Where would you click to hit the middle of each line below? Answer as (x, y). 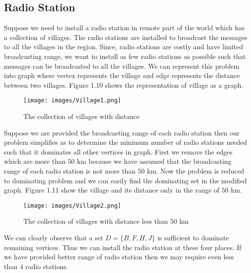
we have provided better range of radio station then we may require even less (119, 257)
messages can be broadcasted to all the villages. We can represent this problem (122, 66)
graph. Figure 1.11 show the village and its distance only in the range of (112, 190)
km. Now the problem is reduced (196, 170)
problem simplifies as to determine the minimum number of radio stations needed (125, 142)
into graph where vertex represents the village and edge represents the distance (122, 75)
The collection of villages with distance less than (96, 221)
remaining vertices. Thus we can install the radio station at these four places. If (123, 247)
